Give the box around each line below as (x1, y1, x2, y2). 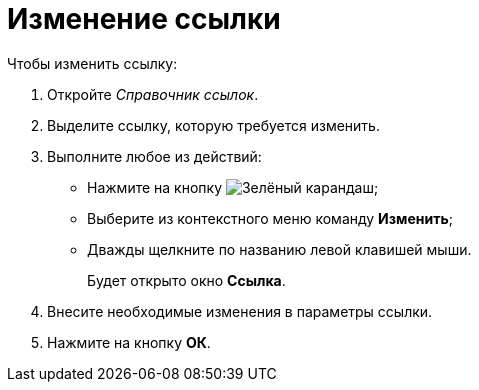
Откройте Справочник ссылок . (47, 85, 259, 103)
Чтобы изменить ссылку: (7, 54, 178, 72)
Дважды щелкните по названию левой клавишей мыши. (87, 240, 472, 258)
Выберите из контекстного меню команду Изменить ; (87, 209, 453, 227)
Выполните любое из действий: (47, 147, 262, 165)
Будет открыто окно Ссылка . (87, 271, 286, 289)
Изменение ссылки (7, 2, 281, 36)
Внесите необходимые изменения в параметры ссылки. (47, 302, 433, 320)
